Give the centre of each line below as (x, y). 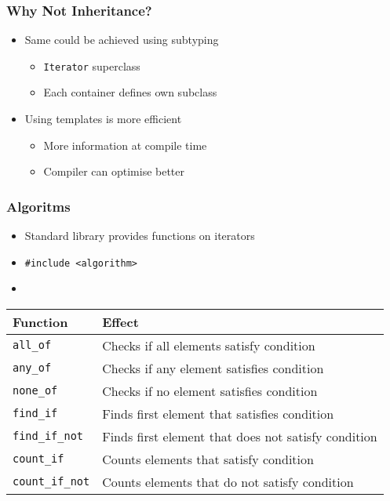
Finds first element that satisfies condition (218, 413)
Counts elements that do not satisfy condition (228, 481)
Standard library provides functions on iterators (140, 236)
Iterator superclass (92, 65)
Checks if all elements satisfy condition (209, 345)
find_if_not (48, 436)
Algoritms (38, 206)
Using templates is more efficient (103, 119)
